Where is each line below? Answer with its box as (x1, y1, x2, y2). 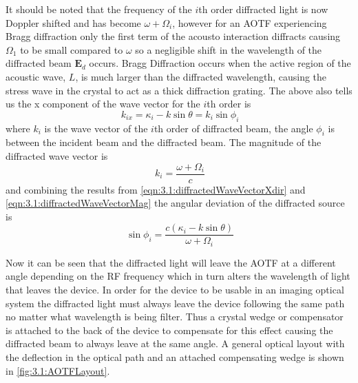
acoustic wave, (6, 69, 66, 83)
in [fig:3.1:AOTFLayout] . (6, 363, 110, 377)
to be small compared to (20, 42, 123, 56)
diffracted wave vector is (6, 148, 108, 163)
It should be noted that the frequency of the (6, 2, 192, 16)
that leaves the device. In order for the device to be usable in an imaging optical (6, 282, 344, 297)
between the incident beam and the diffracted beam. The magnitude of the (6, 135, 322, 149)
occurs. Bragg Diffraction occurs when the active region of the (89, 56, 351, 70)
